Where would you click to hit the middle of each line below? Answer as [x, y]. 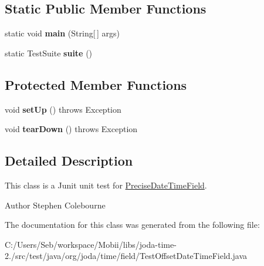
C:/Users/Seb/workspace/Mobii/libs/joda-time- [91, 244]
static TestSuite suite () [49, 53]
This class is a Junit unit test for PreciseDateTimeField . [106, 185]
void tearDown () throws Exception [71, 129]
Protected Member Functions [96, 84]
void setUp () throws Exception [63, 109]
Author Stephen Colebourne [55, 205]
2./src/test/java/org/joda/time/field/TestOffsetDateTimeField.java [126, 256]
